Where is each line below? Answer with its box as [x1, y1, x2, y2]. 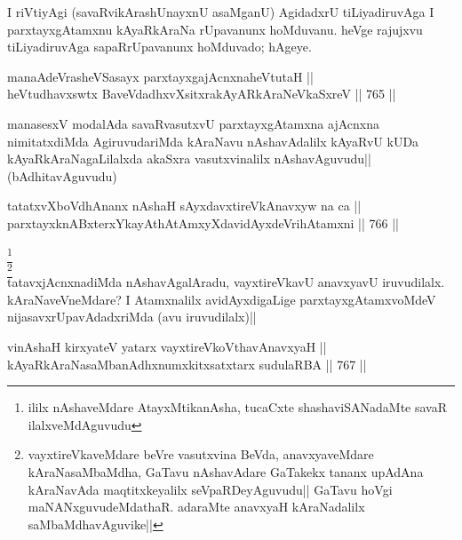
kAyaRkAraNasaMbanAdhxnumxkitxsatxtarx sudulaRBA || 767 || [7, 354, 367, 373]
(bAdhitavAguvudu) [7, 166, 117, 185]
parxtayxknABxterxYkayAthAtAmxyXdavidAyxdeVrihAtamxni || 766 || [7, 213, 400, 232]
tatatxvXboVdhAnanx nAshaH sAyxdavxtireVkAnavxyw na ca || [7, 196, 362, 215]
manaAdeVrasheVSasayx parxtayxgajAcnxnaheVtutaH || [7, 67, 314, 85]
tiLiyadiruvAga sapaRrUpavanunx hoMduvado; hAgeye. [7, 37, 312, 56]
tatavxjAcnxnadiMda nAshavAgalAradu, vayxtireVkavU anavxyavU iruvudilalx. [7, 273, 445, 291]
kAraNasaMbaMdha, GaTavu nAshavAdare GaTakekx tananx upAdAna [28, 462, 424, 480]
